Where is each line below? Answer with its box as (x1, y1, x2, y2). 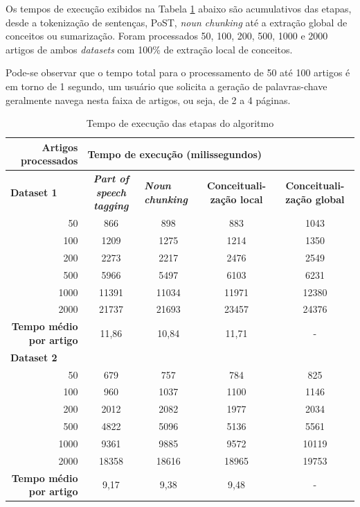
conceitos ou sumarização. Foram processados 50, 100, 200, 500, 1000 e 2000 (6, 28, 328, 43)
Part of (93, 171, 129, 186)
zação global (285, 191, 345, 206)
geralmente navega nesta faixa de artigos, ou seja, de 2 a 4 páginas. (6, 92, 291, 107)
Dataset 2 (10, 350, 57, 364)
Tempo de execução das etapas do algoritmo (86, 116, 274, 130)
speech (96, 184, 127, 199)
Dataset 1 (10, 184, 57, 199)
